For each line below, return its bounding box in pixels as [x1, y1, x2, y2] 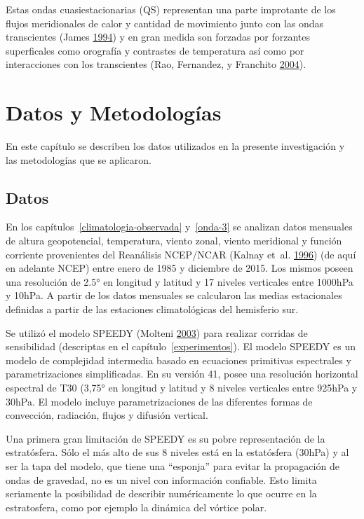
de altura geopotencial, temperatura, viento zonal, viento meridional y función [6, 233, 342, 248]
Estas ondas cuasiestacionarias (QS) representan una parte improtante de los [6, 2, 336, 16]
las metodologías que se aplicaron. [6, 152, 151, 167]
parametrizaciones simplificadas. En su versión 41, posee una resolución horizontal [6, 366, 358, 381]
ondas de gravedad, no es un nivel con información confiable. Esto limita [6, 472, 317, 487]
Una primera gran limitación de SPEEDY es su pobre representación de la [6, 431, 325, 445]
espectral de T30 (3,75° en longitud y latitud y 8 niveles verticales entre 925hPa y [6, 380, 358, 395]
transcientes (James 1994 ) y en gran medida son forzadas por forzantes [6, 29, 311, 44]
